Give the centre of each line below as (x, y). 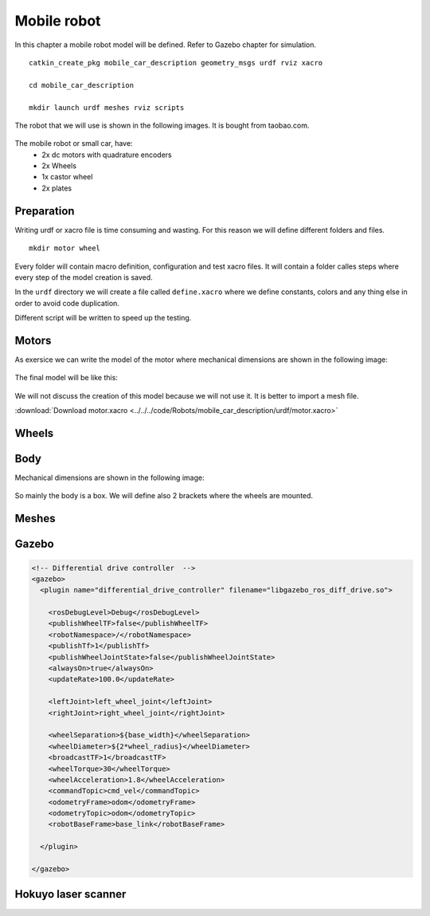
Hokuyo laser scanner (70, 894)
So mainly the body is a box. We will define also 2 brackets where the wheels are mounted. (164, 496)
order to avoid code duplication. (67, 303)
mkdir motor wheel (65, 248)
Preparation (45, 211)
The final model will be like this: (66, 378)
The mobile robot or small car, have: (74, 143)
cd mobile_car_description (82, 85)
